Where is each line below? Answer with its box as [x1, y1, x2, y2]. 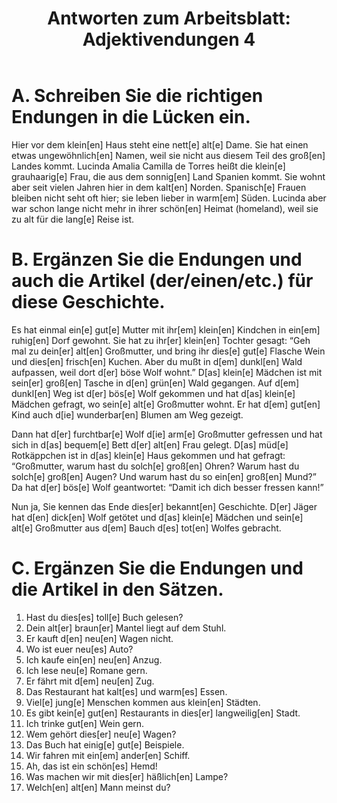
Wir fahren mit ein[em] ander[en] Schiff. [25, 749, 191, 761]
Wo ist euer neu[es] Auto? [25, 643, 134, 655]
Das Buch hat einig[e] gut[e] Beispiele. [25, 738, 185, 751]
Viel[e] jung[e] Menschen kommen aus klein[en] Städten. [25, 696, 261, 708]
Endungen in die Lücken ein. [11, 106, 251, 129]
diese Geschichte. [11, 291, 166, 314]
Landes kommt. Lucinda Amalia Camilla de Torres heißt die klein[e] [11, 160, 286, 172]
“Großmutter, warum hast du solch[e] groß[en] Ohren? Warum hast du [11, 460, 300, 472]
